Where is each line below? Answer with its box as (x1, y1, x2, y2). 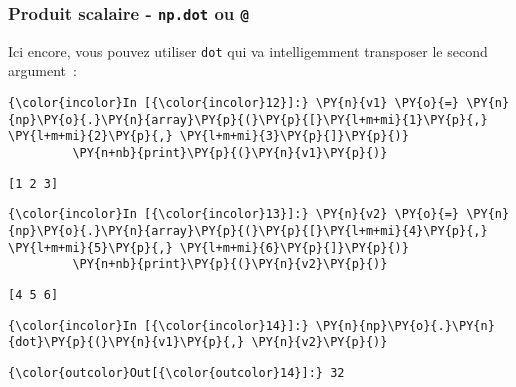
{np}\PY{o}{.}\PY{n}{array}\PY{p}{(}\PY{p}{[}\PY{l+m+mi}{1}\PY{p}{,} (8, 112, 488, 127)
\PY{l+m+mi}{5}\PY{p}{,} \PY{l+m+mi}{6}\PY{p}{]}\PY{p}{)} (8, 240, 409, 255)
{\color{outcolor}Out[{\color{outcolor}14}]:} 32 (8, 365, 345, 380)
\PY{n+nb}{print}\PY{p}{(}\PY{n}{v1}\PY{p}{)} (72, 146, 388, 160)
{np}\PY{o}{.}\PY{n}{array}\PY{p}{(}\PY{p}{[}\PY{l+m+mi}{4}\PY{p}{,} (8, 223, 488, 238)
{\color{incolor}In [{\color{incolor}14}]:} (8, 318, 309, 333)
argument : (8, 60, 77, 81)
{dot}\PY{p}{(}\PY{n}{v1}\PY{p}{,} (8, 335, 245, 350)
